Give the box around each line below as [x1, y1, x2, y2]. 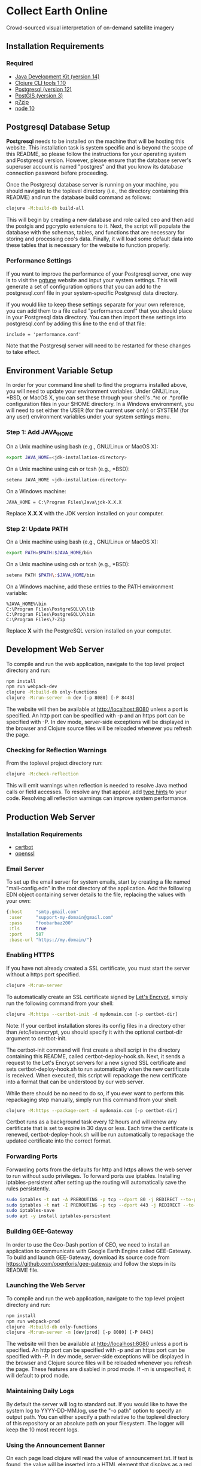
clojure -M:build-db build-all [6, 205, 84, 212]
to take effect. [6, 348, 41, 355]
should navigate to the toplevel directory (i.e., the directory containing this [6, 187, 188, 195]
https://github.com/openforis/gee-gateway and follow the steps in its [6, 1260, 176, 1267]
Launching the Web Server [6, 1281, 86, 1290]
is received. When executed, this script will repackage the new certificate [6, 1071, 187, 1079]
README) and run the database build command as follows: [6, 194, 151, 201]
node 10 [14, 105, 35, 112]
